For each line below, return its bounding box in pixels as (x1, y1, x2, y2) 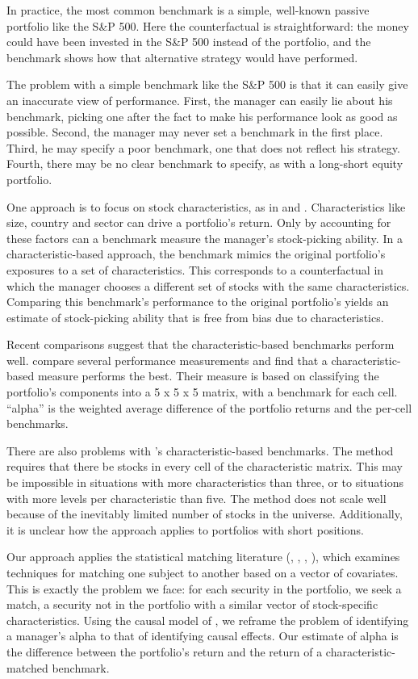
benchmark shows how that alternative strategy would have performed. (6, 48, 358, 65)
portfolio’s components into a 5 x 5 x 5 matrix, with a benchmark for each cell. (6, 384, 398, 400)
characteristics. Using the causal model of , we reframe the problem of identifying (6, 611, 409, 628)
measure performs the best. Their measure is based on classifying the (37, 367, 379, 384)
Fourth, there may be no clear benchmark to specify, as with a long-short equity (6, 155, 403, 172)
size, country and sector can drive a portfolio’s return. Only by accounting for (6, 214, 391, 231)
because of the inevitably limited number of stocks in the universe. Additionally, (6, 505, 403, 522)
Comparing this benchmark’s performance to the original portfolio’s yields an (6, 293, 389, 310)
